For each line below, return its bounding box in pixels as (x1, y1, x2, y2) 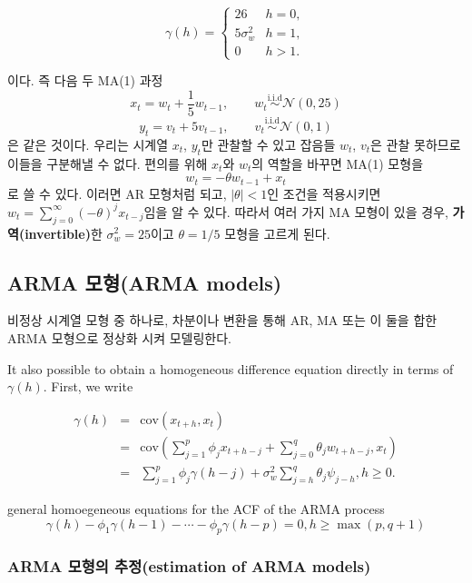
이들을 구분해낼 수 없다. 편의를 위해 (7, 153, 208, 173)
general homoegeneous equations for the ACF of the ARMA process (7, 499, 385, 519)
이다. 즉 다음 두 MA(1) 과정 (7, 71, 163, 90)
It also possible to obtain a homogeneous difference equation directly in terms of (7, 359, 454, 378)
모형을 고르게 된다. (224, 223, 330, 242)
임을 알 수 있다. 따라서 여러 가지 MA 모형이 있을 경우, (143, 202, 448, 221)
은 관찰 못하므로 (370, 134, 461, 153)
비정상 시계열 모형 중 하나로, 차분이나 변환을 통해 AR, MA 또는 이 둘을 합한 (7, 311, 438, 330)
